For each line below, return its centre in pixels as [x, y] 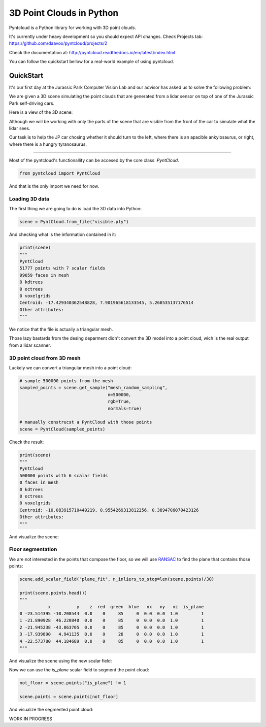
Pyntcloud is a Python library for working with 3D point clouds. [73, 28]
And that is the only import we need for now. [54, 186]
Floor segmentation [33, 549]
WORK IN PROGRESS [31, 719]
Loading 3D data [29, 198]
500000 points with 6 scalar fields [64, 476]
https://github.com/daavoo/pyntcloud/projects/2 [58, 43]
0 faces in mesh [39, 482]
